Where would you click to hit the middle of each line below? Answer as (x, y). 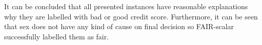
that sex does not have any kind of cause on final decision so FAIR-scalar (119, 26)
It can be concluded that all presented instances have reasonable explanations (126, 6)
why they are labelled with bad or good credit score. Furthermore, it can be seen (131, 16)
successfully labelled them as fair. (57, 36)
